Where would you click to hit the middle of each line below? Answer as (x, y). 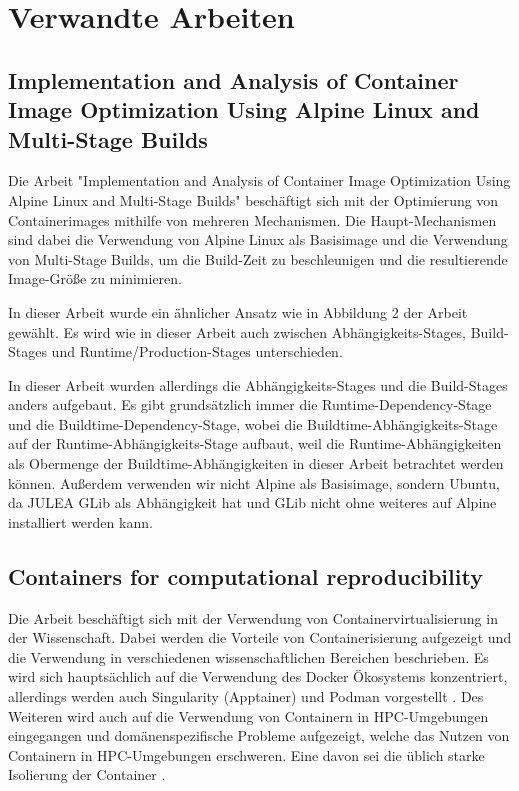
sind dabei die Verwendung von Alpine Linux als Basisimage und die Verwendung (258, 239)
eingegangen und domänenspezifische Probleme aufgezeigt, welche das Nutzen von (259, 735)
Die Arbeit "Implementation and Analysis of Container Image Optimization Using (259, 180)
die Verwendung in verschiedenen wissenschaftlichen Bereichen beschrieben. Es (248, 656)
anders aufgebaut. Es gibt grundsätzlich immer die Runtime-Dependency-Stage (250, 404)
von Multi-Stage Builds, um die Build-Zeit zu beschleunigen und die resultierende (258, 258)
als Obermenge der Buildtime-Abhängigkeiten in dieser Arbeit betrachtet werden (256, 463)
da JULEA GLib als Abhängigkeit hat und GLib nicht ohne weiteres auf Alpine (252, 502)
